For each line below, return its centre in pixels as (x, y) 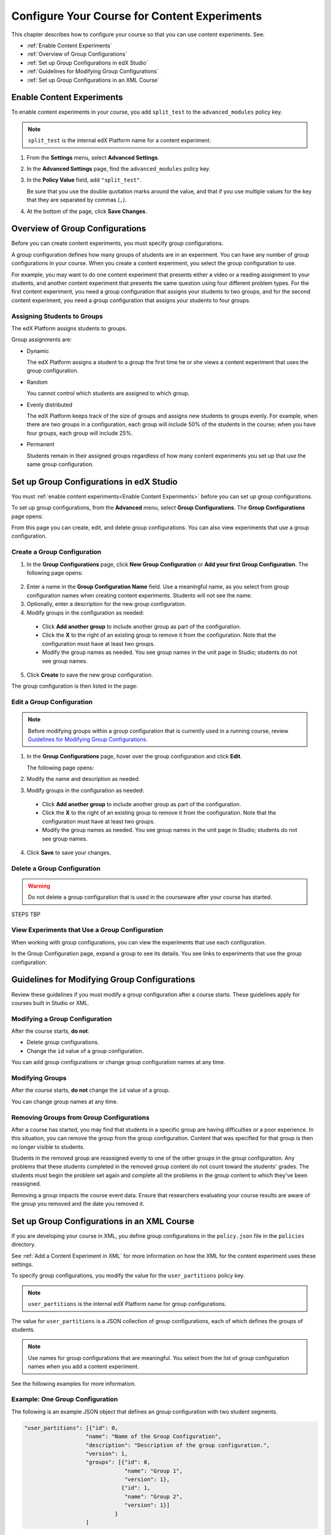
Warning (39, 886)
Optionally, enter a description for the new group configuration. (106, 604)
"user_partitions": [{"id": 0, (71, 1428)
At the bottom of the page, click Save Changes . (87, 211)
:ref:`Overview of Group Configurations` (77, 54)
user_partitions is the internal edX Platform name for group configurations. (127, 1304)
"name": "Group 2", (154, 1496)
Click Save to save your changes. (69, 852)
